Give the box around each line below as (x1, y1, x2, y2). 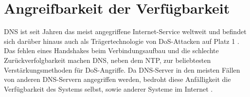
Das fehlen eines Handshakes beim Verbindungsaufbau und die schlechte (4, 45, 219, 56)
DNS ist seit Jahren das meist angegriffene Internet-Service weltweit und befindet (4, 26, 247, 37)
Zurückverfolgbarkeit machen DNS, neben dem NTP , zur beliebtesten (4, 55, 211, 65)
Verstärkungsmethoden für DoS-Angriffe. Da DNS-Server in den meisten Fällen (4, 64, 240, 75)
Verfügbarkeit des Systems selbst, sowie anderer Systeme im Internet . (4, 83, 213, 94)
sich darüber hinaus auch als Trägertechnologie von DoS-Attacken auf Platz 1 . (4, 36, 239, 46)
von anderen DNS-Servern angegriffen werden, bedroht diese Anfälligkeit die (4, 74, 231, 84)
